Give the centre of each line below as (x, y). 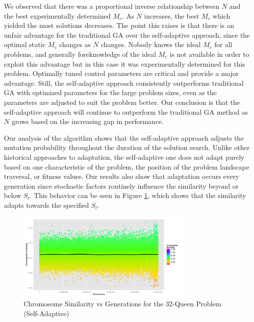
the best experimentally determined (57, 15)
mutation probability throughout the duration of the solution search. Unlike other (127, 147)
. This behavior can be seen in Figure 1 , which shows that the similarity (138, 195)
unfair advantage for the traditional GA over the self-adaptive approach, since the (127, 35)
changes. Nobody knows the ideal (151, 44)
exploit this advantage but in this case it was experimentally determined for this (125, 63)
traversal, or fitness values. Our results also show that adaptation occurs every (122, 176)
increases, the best (171, 15)
